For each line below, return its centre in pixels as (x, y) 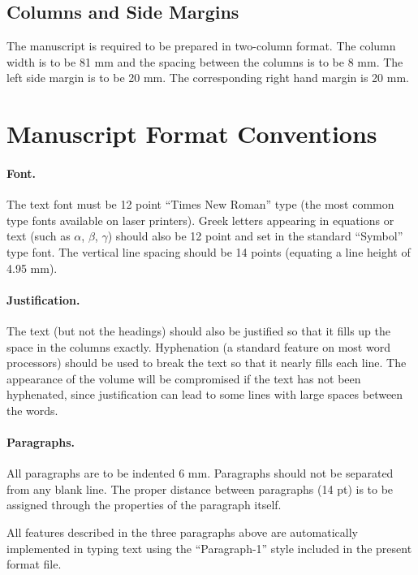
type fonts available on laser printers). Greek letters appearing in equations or (200, 220)
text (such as (39, 236)
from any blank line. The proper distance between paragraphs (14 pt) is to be (200, 489)
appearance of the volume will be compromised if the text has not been (184, 378)
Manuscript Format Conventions (192, 134)
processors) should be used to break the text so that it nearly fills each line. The (207, 363)
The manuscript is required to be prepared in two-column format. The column (201, 46)
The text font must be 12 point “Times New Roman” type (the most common (200, 204)
